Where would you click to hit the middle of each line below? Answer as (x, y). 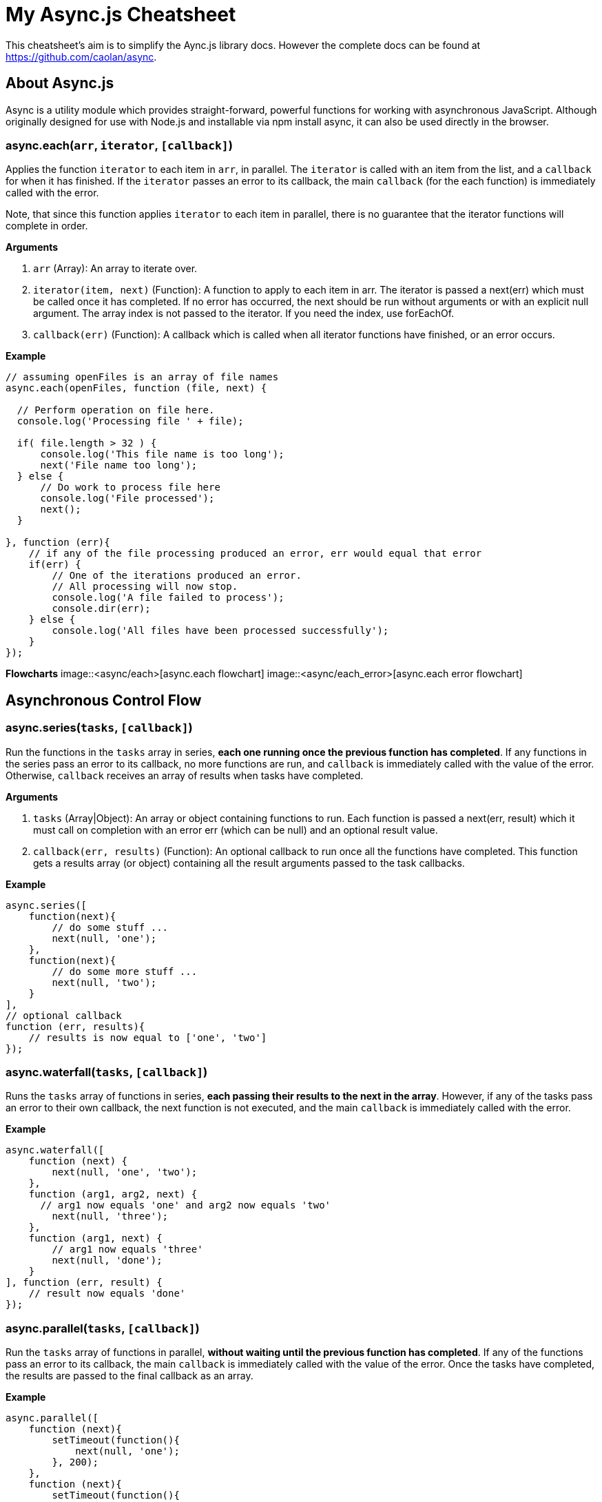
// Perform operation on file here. (116, 410)
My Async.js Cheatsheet (121, 14)
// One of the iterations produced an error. (177, 576)
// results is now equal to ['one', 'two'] (148, 1037)
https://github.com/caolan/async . (81, 56)
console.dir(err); (101, 609)
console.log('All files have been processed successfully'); (220, 631)
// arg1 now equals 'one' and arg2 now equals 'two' (186, 1205)
